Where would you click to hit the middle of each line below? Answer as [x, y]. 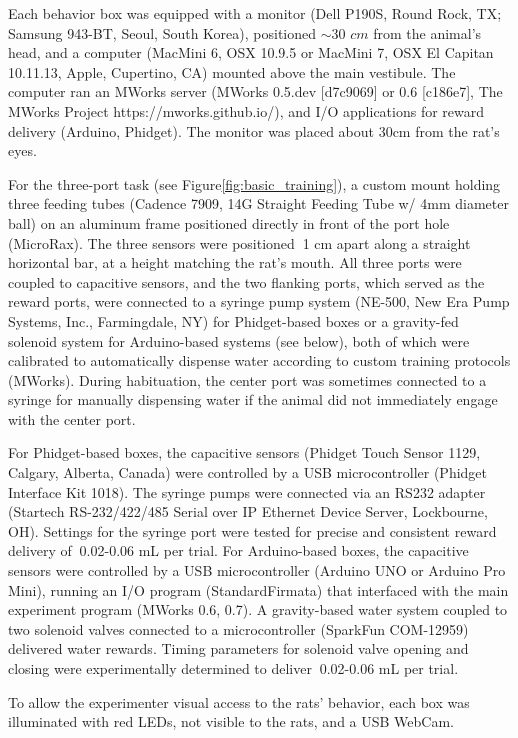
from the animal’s [427, 32]
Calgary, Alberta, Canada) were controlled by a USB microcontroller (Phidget [248, 472]
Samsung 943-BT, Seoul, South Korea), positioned [162, 32]
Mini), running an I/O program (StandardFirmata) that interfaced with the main [258, 589]
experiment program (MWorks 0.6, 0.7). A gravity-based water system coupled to [258, 609]
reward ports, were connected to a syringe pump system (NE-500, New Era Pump [259, 301]
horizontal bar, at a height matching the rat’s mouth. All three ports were [235, 262]
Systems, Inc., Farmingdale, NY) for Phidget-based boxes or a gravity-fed [233, 320]
